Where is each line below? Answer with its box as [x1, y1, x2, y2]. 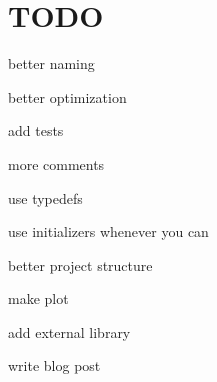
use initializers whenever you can [8, 221, 209, 242]
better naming [8, 53, 95, 74]
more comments [8, 153, 105, 174]
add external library [8, 321, 131, 342]
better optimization [8, 86, 127, 107]
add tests [8, 120, 64, 141]
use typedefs [8, 187, 83, 208]
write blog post [8, 355, 101, 376]
